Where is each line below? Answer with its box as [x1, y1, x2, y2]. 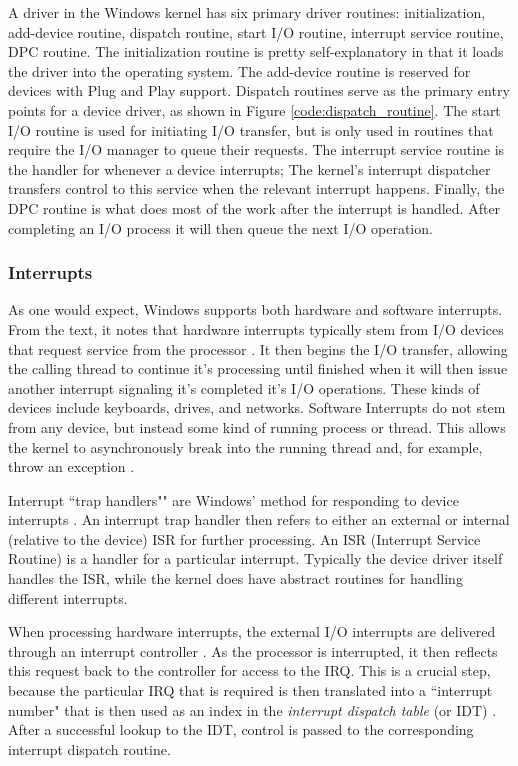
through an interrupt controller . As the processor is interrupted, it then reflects [8, 640, 498, 661]
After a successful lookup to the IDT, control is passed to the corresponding [8, 719, 474, 740]
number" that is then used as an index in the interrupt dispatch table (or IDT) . [8, 699, 497, 720]
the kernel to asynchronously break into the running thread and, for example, [8, 436, 483, 457]
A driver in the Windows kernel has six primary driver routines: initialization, [8, 2, 486, 22]
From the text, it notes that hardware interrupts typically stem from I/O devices [8, 318, 504, 339]
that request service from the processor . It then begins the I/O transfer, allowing [8, 338, 508, 359]
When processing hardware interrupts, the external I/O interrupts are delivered [8, 621, 496, 642]
